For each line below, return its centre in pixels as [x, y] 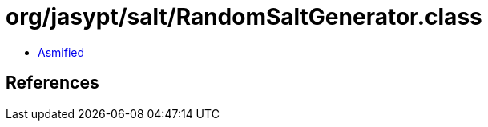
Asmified [61, 52]
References [52, 83]
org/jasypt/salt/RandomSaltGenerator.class [244, 17]
